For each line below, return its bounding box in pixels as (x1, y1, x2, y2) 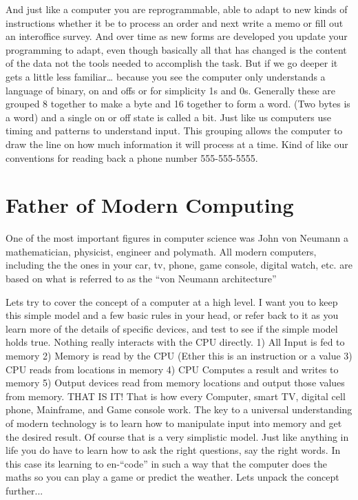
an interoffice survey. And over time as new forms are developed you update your (6, 29, 348, 43)
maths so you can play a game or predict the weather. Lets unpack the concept (6, 470, 339, 484)
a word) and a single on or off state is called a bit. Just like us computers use (6, 110, 331, 124)
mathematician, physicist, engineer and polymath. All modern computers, (6, 244, 317, 258)
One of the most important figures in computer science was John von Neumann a (6, 231, 348, 245)
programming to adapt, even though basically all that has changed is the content (6, 42, 347, 56)
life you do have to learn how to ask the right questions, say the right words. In (6, 443, 341, 457)
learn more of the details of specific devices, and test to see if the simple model (6, 321, 338, 335)
